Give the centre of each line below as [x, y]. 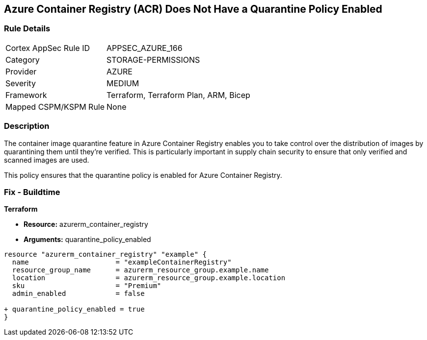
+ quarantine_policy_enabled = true [74, 309]
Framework [26, 95]
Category [23, 60]
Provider [21, 71]
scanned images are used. [47, 160]
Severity [21, 83]
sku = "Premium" [87, 286]
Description [27, 126]
